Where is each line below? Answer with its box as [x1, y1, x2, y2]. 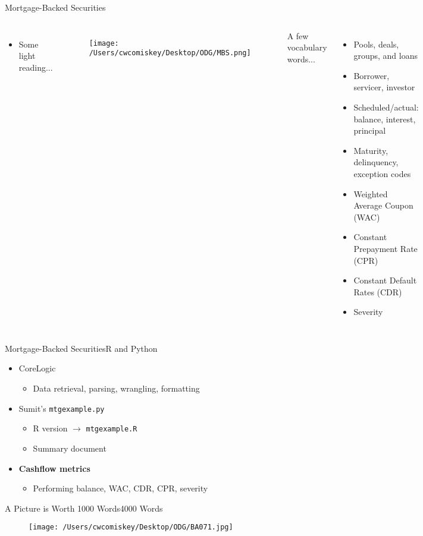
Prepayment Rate [353, 242, 418, 254]
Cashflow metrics [18, 462, 90, 474]
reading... [18, 61, 53, 73]
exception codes [353, 167, 411, 179]
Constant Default [353, 274, 417, 286]
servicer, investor [353, 81, 415, 93]
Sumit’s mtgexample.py [18, 402, 105, 414]
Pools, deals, [353, 37, 399, 50]
